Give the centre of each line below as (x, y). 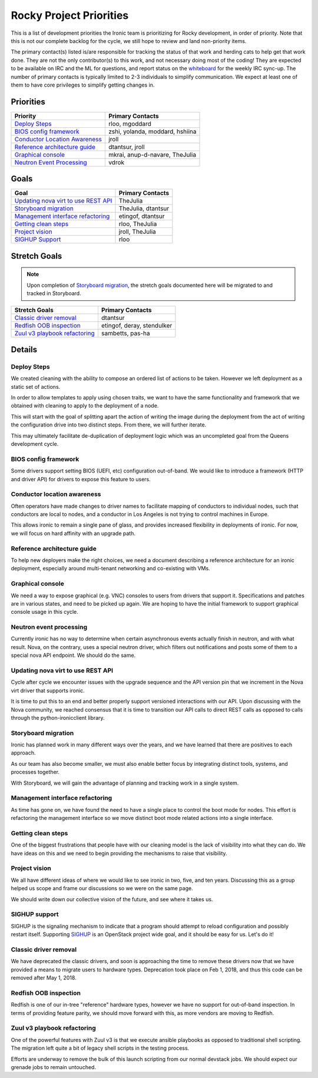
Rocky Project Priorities (70, 15)
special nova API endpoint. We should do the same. (73, 655)
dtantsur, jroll (126, 147)
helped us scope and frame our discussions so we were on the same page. (102, 888)
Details (24, 350)
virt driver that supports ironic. (48, 690)
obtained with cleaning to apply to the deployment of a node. (85, 406)
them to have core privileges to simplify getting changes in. (83, 85)
